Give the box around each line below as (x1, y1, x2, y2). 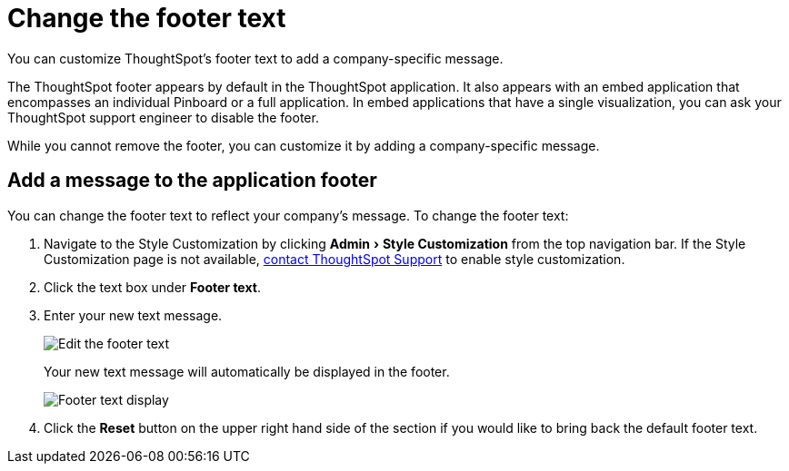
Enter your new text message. (44, 307, 223, 323)
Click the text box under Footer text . (44, 279, 261, 295)
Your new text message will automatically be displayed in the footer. (44, 363, 450, 379)
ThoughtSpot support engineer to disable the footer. (7, 109, 319, 125)
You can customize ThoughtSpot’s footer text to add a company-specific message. (7, 50, 504, 66)
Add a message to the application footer (7, 169, 377, 192)
